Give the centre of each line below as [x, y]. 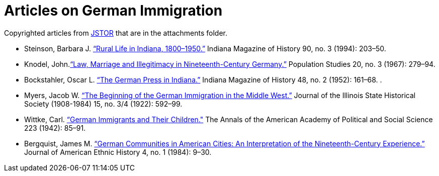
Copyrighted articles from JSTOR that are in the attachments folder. [116, 33]
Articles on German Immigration [113, 11]
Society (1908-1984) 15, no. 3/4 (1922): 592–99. [103, 104]
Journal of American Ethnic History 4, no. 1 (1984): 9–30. [118, 152]
